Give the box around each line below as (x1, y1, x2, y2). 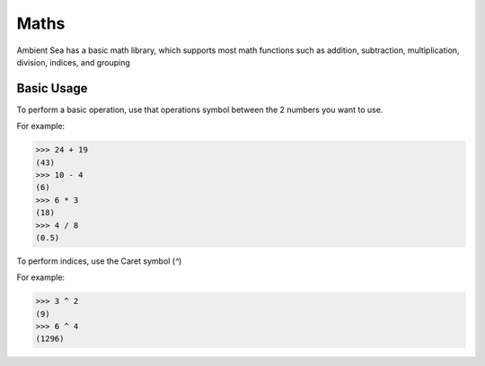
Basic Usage (16, 81, 88, 96)
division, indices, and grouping (16, 57, 130, 67)
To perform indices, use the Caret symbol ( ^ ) (16, 256, 182, 266)
